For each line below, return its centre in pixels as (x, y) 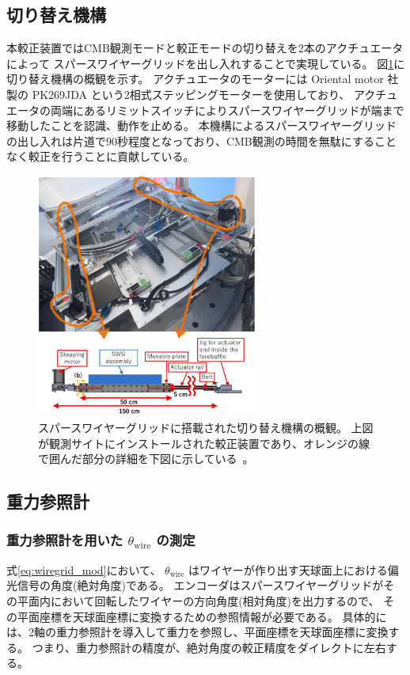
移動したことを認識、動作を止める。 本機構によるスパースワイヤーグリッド (202, 125)
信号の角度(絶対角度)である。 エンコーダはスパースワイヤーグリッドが (200, 585)
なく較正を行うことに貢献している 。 (101, 156)
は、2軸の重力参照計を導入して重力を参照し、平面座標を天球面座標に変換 (197, 632)
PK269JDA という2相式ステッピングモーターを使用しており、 (191, 94)
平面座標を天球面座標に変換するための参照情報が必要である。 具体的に (202, 616)
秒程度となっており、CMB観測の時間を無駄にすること (257, 140)
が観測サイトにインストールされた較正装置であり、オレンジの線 (204, 443)
